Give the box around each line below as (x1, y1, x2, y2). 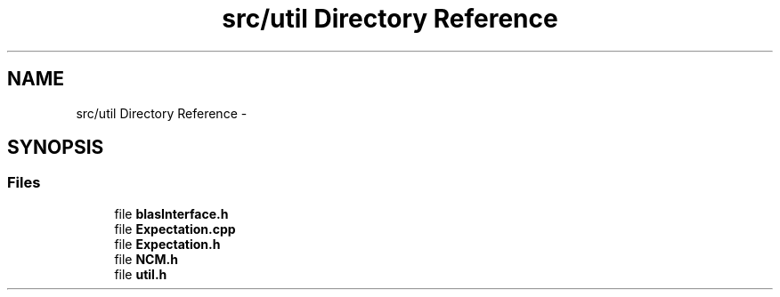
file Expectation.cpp (114, 221, 236, 237)
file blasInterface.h (114, 205, 229, 221)
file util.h (114, 266, 167, 282)
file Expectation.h (114, 236, 221, 252)
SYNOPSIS (7, 136, 104, 159)
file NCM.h (114, 251, 178, 267)
